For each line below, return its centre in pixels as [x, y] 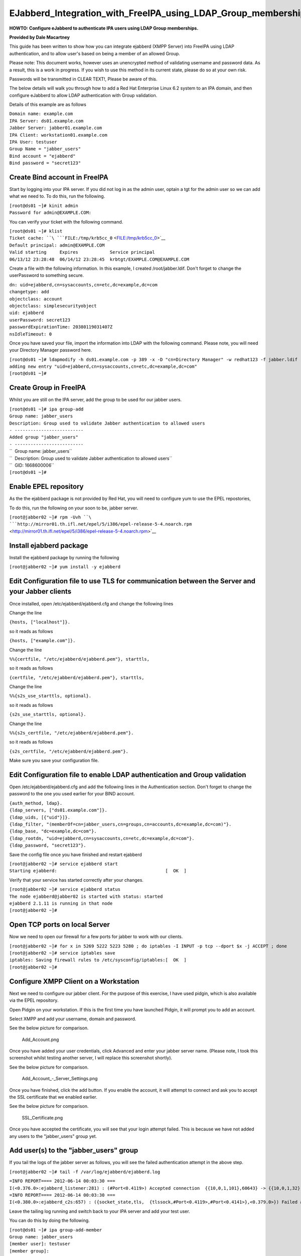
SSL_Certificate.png [42, 1117]
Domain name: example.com [41, 114]
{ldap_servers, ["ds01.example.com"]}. [58, 810]
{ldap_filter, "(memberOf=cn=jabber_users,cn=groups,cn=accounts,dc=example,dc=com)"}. [120, 824]
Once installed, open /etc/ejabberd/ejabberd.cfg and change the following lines [91, 603]
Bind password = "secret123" [45, 163]
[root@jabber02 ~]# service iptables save [62, 953]
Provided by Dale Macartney [40, 37]
